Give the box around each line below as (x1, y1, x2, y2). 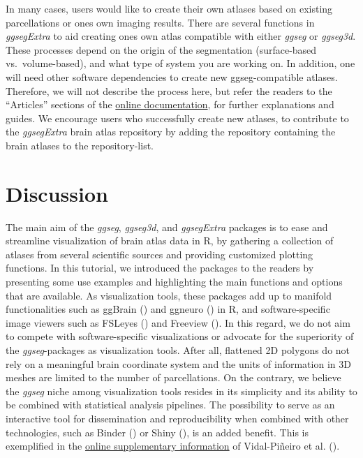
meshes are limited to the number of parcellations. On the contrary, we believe (6, 370, 341, 385)
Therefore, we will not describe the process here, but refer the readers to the (6, 83, 332, 98)
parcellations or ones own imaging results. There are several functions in (6, 15, 315, 29)
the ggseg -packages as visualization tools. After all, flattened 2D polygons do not (6, 343, 350, 357)
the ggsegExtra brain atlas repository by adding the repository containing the (6, 124, 336, 139)
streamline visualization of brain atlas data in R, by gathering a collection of (6, 233, 334, 248)
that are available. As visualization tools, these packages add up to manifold (6, 288, 332, 302)
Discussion (6, 179, 108, 207)
